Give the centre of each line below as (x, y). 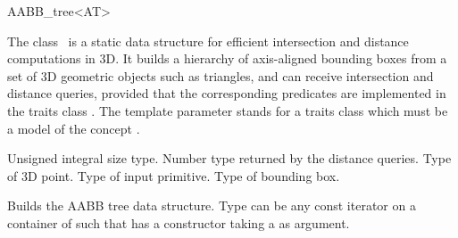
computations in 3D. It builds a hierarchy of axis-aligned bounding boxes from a (227, 58)
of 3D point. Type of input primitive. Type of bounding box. (174, 175)
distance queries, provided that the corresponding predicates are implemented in (227, 93)
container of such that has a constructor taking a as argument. (179, 222)
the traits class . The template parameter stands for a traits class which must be (228, 110)
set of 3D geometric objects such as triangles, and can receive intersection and (221, 75)
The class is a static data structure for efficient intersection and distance (208, 41)
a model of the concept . (74, 128)
